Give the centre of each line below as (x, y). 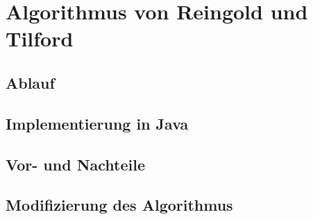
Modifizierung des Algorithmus (119, 205)
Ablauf (30, 82)
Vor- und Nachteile (76, 164)
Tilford (40, 38)
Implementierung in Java (97, 123)
